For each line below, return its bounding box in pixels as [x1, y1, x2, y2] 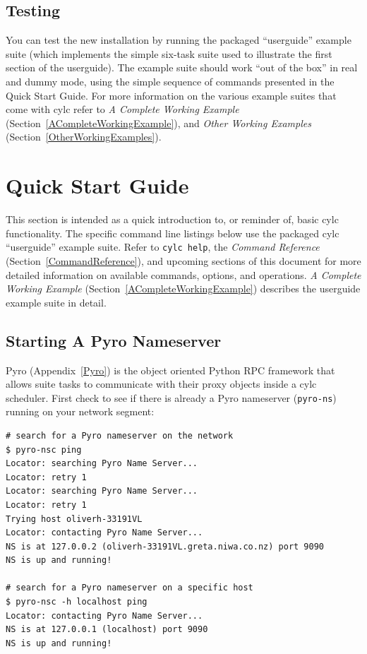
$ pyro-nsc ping [6, 444, 82, 455]
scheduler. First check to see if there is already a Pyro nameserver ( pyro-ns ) [6, 390, 337, 405]
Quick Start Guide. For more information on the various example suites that [6, 88, 337, 102]
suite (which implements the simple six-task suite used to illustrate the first [6, 46, 332, 61]
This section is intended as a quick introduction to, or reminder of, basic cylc [6, 212, 339, 227]
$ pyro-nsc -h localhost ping [6, 597, 148, 607]
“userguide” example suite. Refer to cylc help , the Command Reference [6, 239, 320, 254]
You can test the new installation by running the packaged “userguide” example [6, 32, 351, 47]
